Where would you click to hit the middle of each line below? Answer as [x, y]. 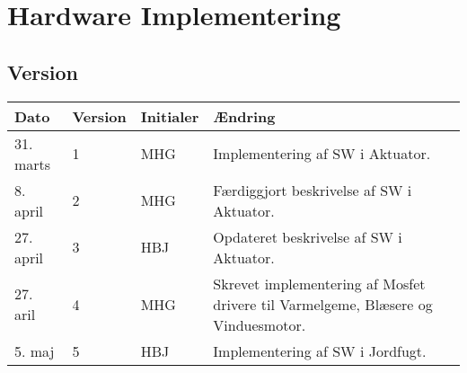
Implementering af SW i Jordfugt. [320, 351]
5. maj [35, 351]
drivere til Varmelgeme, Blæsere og [323, 304]
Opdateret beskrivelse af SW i [308, 236]
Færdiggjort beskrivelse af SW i [313, 190]
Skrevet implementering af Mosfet [319, 283]
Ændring [244, 116]
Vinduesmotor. [260, 324]
